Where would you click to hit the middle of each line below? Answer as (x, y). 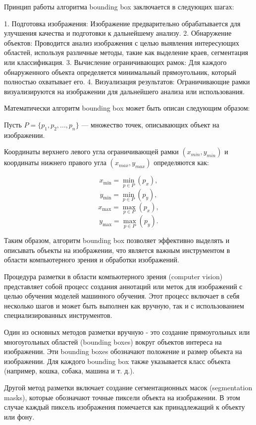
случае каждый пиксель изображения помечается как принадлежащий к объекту (125, 407)
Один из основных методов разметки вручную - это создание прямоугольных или (127, 332)
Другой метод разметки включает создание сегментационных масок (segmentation (128, 387)
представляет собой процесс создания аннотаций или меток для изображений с (123, 286)
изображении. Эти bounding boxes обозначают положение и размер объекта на (123, 351)
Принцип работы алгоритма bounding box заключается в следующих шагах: (119, 6)
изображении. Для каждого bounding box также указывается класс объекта (117, 361)
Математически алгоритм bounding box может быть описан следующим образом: (127, 108)
